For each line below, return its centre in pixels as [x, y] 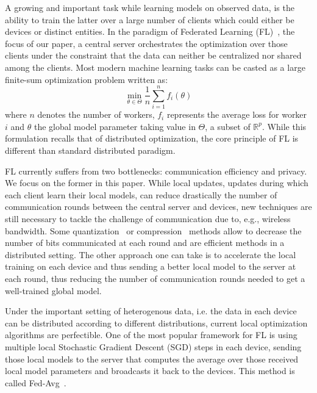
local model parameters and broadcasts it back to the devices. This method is [150, 371]
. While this [284, 126]
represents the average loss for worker [237, 114]
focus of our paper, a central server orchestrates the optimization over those [146, 43]
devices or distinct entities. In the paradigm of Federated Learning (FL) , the [150, 31]
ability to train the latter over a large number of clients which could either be [150, 19]
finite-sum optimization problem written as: [87, 79]
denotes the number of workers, [96, 114]
